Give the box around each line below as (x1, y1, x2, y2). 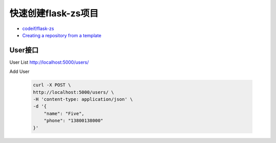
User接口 (9, 46, 39, 54)
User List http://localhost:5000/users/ (9, 59, 89, 65)
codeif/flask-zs (22, 25, 54, 32)
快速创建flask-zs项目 (9, 8, 99, 19)
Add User (9, 69, 30, 75)
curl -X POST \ (33, 82, 71, 88)
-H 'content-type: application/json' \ (33, 97, 133, 102)
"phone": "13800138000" (43, 118, 103, 124)
